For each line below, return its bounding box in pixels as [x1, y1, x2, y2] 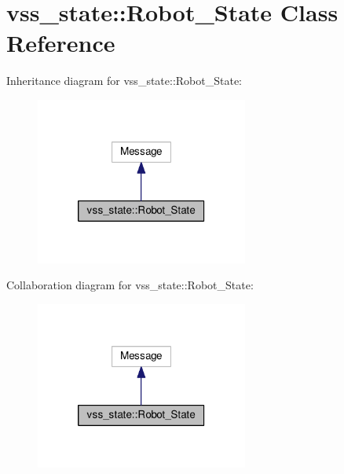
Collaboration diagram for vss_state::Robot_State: [6, 277, 254, 293]
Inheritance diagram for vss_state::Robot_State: [6, 72, 243, 89]
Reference [6, 27, 115, 59]
